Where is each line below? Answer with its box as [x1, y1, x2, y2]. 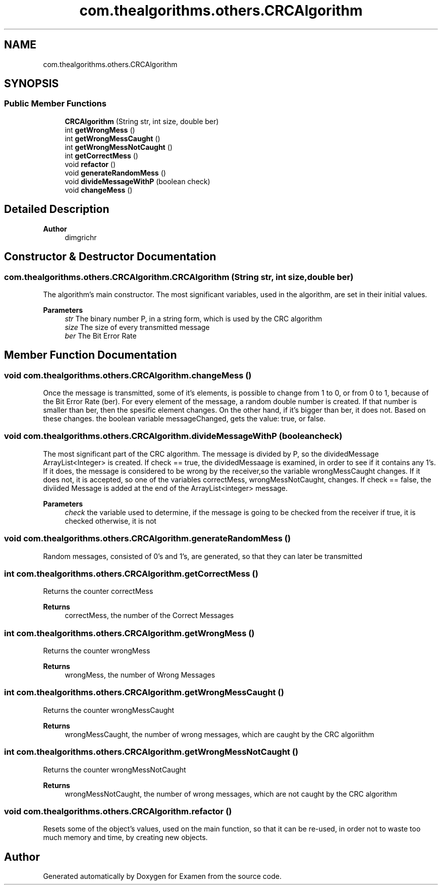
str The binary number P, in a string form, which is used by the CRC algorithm [65, 314, 322, 323]
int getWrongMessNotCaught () [65, 142, 173, 151]
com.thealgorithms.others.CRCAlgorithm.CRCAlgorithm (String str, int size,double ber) [4, 271, 354, 282]
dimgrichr [65, 233, 97, 242]
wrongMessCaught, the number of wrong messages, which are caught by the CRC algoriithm [65, 730, 374, 739]
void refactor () [65, 159, 116, 169]
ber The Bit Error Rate [65, 331, 137, 340]
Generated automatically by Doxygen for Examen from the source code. [43, 872, 282, 881]
